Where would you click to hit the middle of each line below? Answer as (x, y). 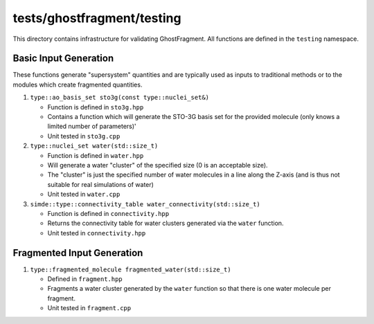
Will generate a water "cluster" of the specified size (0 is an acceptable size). (158, 165)
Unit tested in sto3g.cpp (84, 136)
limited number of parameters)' (92, 126)
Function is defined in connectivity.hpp (108, 213)
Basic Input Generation (63, 58)
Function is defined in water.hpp (96, 155)
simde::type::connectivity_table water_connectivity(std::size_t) (145, 204)
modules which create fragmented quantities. (78, 84)
